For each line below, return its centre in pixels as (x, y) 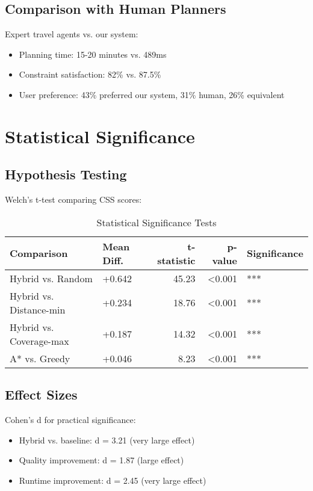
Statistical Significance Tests (156, 222)
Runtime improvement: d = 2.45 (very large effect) (113, 480)
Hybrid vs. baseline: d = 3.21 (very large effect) (107, 440)
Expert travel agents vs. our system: (72, 34)
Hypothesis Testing (66, 174)
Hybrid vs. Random (51, 278)
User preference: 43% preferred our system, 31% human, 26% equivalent (152, 94)
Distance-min (38, 309)
